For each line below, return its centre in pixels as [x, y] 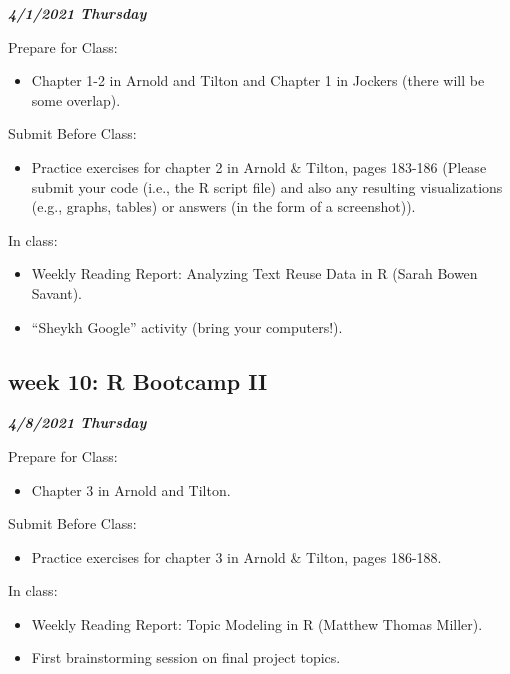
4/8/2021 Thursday [77, 422]
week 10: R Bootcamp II [138, 380]
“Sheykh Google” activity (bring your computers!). [187, 326]
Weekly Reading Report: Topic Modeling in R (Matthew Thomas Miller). [257, 623]
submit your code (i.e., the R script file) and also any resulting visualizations [267, 186]
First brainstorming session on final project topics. [186, 657]
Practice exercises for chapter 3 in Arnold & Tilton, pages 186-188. [236, 556]
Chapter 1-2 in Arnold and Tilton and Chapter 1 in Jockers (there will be [258, 80]
